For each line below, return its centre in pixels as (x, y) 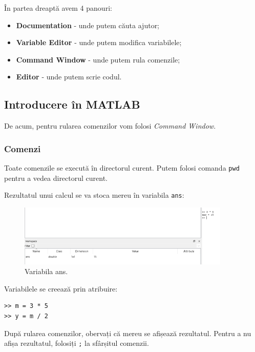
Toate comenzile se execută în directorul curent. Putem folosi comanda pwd (122, 167)
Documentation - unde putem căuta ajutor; (88, 25)
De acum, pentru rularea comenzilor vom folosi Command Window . (110, 126)
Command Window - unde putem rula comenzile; (98, 59)
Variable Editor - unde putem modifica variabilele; (99, 42)
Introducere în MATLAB (72, 104)
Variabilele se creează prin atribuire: (61, 288)
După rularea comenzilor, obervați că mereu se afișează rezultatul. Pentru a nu (128, 333)
